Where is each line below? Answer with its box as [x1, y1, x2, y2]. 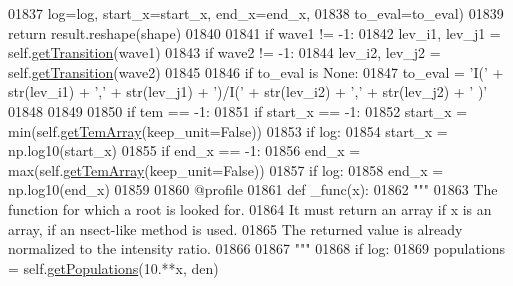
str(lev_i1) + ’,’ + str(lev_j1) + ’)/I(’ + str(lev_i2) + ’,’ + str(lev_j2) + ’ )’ [8, 81, 488, 102]
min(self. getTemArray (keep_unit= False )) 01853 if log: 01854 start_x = [8, 120, 448, 141]
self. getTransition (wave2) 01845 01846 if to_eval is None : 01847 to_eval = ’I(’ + [8, 61, 504, 82]
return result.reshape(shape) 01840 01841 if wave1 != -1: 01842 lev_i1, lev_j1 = [8, 22, 501, 43]
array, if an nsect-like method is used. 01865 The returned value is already [8, 218, 463, 239]
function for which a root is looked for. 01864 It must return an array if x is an [8, 198, 492, 219]
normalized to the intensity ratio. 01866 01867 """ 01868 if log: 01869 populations [8, 238, 506, 259]
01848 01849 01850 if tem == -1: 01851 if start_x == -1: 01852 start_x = [8, 100, 468, 121]
